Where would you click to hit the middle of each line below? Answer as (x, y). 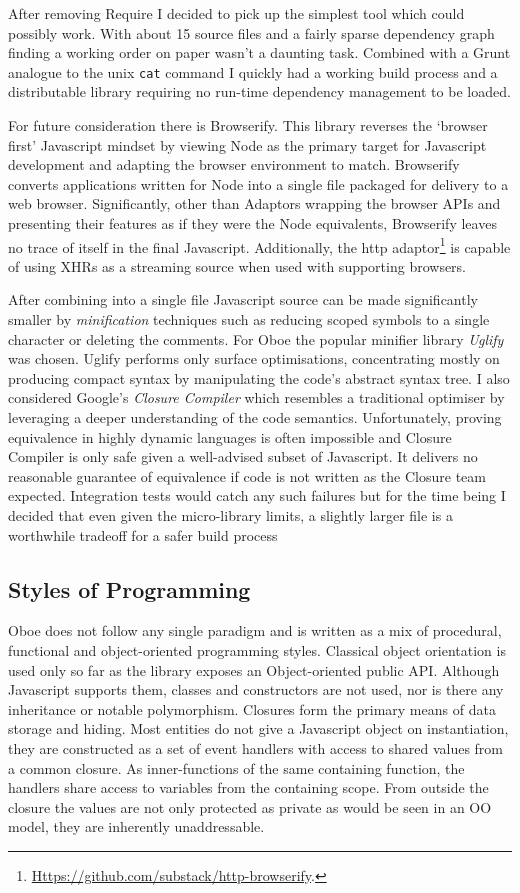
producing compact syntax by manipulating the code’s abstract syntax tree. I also (259, 377)
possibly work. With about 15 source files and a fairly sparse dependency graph (251, 32)
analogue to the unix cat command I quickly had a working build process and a (253, 71)
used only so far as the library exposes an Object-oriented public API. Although (254, 669)
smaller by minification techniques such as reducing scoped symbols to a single (249, 319)
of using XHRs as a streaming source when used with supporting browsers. (237, 265)
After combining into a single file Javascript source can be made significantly (243, 299)
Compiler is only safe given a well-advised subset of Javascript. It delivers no (243, 456)
